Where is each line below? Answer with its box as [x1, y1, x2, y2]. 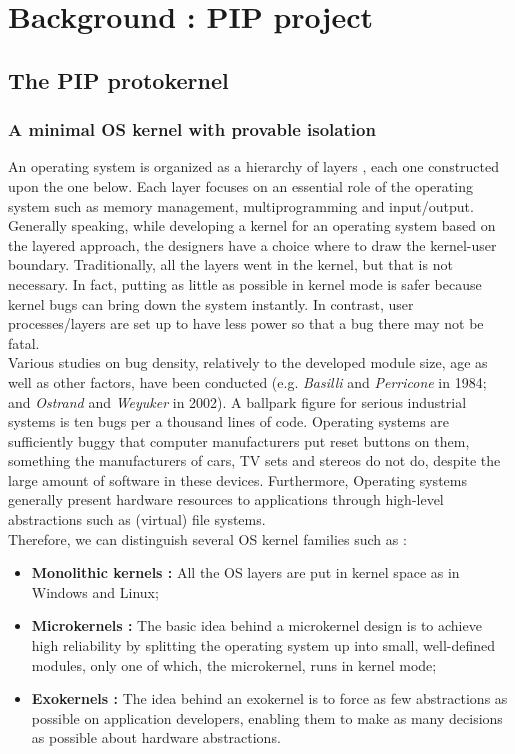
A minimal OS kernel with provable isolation [8, 117, 376, 142]
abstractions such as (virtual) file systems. [8, 509, 266, 530]
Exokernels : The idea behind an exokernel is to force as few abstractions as [31, 688, 508, 709]
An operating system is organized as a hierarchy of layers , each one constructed [8, 156, 500, 177]
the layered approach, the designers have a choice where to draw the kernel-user [8, 234, 497, 255]
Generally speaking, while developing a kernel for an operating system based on [8, 215, 496, 236]
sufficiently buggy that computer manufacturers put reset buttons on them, [8, 430, 470, 451]
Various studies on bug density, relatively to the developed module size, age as [8, 352, 488, 373]
